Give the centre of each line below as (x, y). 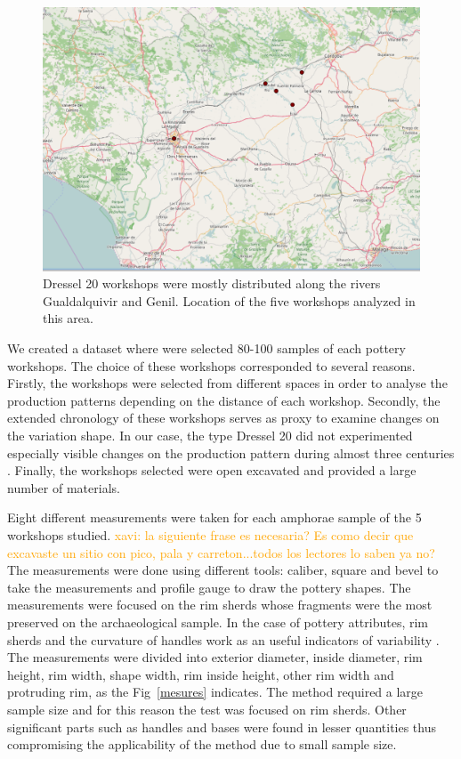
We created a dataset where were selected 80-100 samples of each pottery (206, 348)
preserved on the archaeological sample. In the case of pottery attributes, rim (218, 622)
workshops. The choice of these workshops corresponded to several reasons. (211, 365)
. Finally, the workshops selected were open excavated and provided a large (212, 470)
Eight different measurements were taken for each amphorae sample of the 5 (214, 517)
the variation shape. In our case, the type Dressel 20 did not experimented (210, 436)
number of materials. (64, 487)
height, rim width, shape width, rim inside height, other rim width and (201, 674)
